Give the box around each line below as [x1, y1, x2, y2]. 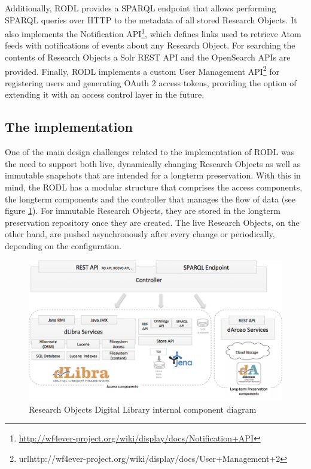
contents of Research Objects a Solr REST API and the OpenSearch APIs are [5, 51, 291, 63]
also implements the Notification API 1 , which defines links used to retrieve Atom [5, 26, 301, 40]
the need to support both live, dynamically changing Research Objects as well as [5, 157, 301, 170]
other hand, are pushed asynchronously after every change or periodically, [5, 228, 275, 240]
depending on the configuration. [5, 240, 121, 252]
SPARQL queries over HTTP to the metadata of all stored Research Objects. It [5, 13, 297, 26]
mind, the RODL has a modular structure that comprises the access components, [5, 181, 303, 193]
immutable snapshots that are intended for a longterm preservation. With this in [5, 169, 301, 181]
